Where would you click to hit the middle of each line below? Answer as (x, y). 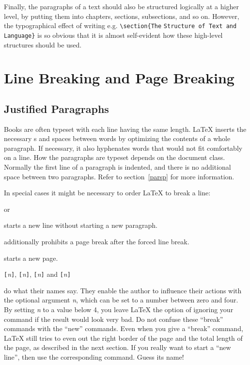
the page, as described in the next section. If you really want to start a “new (117, 347)
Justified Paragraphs (56, 108)
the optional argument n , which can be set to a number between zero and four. (121, 300)
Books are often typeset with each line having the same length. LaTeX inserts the (125, 129)
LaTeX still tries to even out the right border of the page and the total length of (123, 338)
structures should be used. (43, 44)
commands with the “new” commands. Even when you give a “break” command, (124, 328)
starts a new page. (31, 258)
